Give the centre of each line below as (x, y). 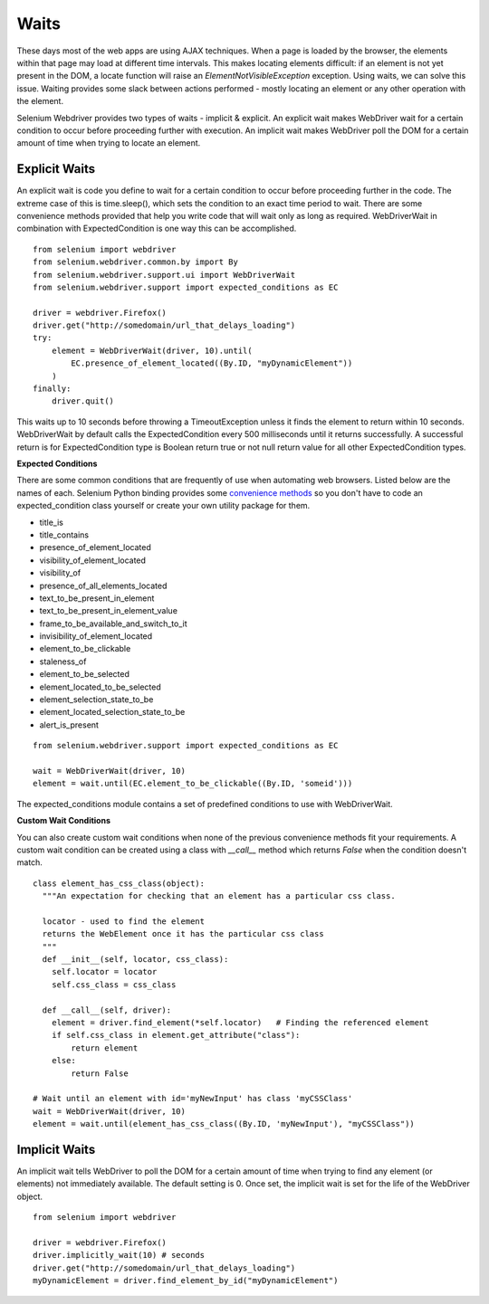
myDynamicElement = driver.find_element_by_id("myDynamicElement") (186, 1281)
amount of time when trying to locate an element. (109, 143)
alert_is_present (69, 725)
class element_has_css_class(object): (119, 883)
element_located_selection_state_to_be (112, 712)
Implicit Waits (56, 1149)
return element (105, 1048)
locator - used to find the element (124, 921)
